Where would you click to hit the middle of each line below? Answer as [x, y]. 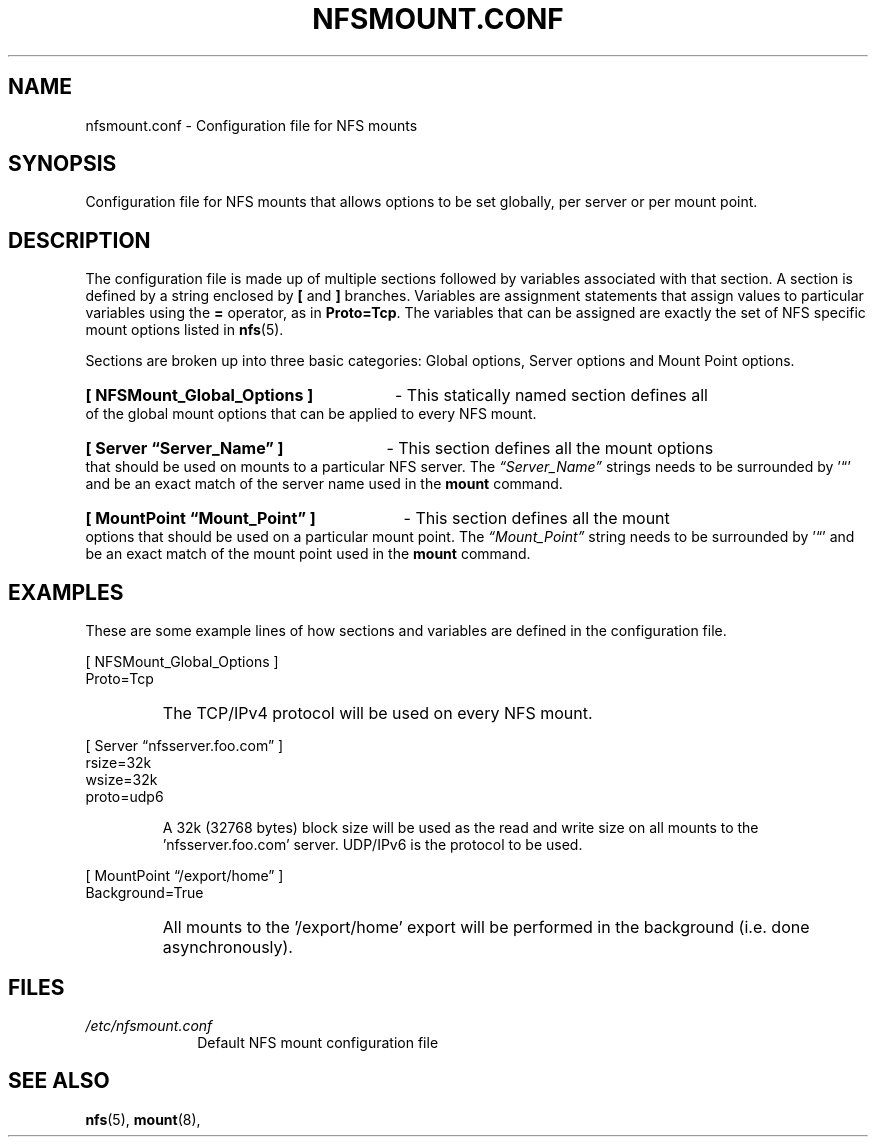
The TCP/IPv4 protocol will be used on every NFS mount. [377, 713]
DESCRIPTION [79, 240]
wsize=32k [121, 780]
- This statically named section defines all [551, 395]
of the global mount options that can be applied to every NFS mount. [311, 414]
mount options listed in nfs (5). [184, 330]
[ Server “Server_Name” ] [184, 448]
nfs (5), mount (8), [143, 1119]
